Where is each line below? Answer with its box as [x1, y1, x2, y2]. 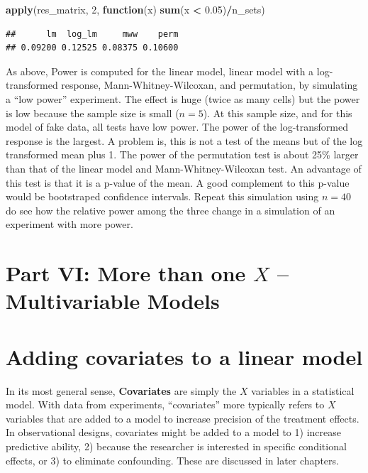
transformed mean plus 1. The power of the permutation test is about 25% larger [6, 147, 359, 162]
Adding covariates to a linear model [6, 342, 363, 371]
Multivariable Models [6, 286, 220, 315]
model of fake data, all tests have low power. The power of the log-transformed [6, 119, 348, 134]
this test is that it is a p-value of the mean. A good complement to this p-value [6, 175, 350, 190]
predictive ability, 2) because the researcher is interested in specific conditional [6, 438, 347, 453]
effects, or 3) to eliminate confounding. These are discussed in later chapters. [6, 452, 339, 467]
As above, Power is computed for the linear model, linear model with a [6, 63, 314, 78]
